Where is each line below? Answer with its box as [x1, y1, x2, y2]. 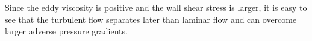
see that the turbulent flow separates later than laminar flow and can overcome [5, 13, 297, 25]
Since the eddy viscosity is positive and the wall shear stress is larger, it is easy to [5, 1, 307, 13]
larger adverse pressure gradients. [5, 25, 128, 37]
